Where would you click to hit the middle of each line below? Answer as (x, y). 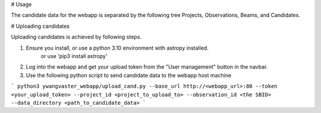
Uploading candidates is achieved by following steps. (76, 37)
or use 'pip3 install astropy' (74, 56)
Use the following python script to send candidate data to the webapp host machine (129, 75)
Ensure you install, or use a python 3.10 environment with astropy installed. (117, 48)
